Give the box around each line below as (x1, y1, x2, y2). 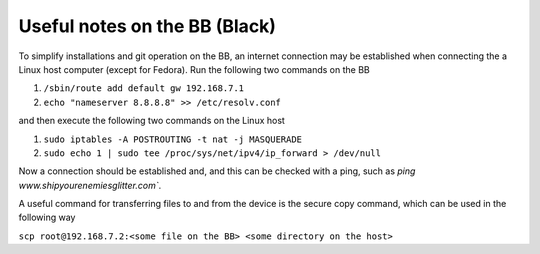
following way (18, 211, 76, 224)
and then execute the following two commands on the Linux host (18, 115, 285, 127)
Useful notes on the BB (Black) (18, 15, 277, 37)
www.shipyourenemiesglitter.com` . (18, 179, 162, 191)
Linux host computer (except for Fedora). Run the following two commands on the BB (18, 63, 370, 75)
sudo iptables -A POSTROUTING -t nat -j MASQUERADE (43, 133, 303, 145)
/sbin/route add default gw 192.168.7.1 (43, 83, 245, 94)
